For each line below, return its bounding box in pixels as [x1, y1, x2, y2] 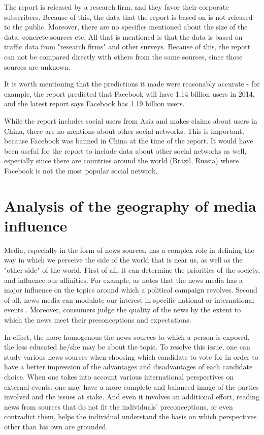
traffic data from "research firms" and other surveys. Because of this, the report [4, 41, 251, 52]
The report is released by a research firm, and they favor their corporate [4, 2, 229, 12]
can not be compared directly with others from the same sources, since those [4, 51, 243, 62]
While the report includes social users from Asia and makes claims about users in [4, 115, 257, 126]
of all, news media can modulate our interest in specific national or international [4, 294, 254, 305]
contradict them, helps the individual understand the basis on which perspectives [4, 411, 257, 422]
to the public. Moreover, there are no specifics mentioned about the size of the [4, 21, 248, 32]
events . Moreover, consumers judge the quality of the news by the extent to [4, 304, 241, 315]
